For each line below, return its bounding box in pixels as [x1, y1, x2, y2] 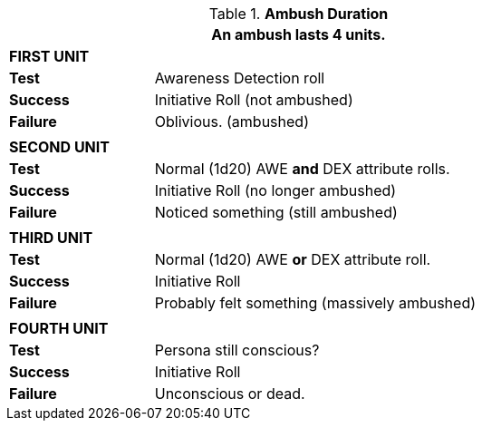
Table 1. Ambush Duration [208, 5, 389, 23]
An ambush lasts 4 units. [211, 25, 386, 44]
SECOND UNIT [9, 138, 110, 156]
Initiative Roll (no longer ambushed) [154, 181, 397, 199]
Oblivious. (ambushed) [154, 112, 309, 131]
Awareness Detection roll [154, 69, 325, 87]
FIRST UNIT [9, 47, 90, 65]
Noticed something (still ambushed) [154, 203, 398, 221]
